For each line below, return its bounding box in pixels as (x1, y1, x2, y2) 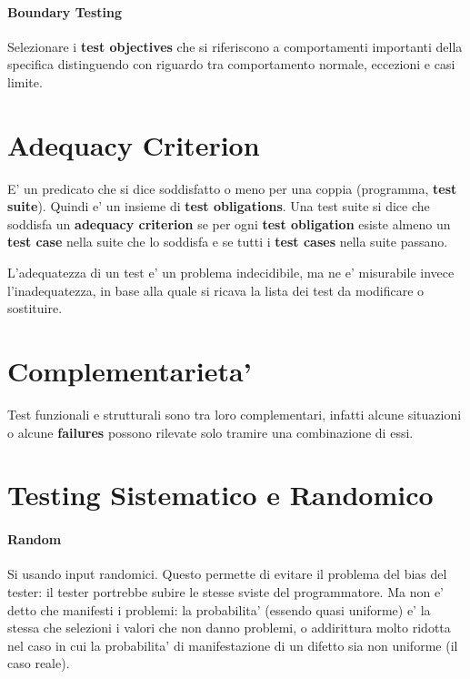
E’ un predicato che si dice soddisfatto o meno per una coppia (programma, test (7, 178, 457, 198)
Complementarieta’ (7, 352, 252, 390)
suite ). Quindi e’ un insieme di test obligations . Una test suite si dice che (7, 197, 430, 216)
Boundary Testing (7, 2, 122, 21)
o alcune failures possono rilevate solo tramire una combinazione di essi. (7, 422, 414, 441)
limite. (7, 72, 43, 91)
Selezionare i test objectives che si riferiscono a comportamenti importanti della (7, 36, 463, 56)
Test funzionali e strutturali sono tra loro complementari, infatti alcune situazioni (7, 404, 462, 423)
